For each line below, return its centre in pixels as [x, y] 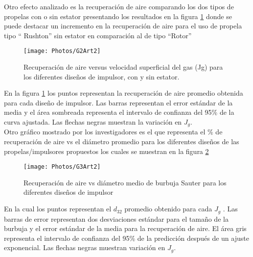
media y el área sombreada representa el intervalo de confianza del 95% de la [119, 112]
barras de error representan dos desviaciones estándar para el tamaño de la [116, 218]
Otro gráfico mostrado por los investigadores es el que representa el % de [113, 132]
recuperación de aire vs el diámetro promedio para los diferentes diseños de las [122, 141]
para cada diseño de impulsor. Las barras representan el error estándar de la [118, 102]
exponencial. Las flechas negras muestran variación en [85, 247]
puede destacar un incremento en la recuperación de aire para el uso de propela [123, 26]
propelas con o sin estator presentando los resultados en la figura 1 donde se [118, 16]
